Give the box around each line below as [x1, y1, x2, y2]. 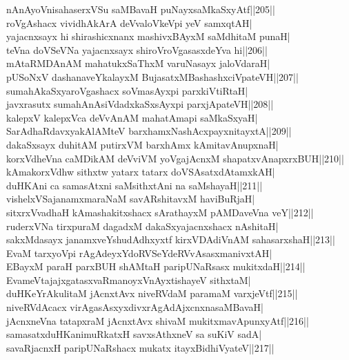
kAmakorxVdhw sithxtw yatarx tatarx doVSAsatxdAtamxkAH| [6, 164, 275, 179]
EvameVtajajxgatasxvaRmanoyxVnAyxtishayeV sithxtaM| [6, 272, 251, 287]
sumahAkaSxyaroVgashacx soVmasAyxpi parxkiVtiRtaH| [6, 83, 248, 97]
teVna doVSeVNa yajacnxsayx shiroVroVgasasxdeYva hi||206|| [6, 42, 268, 57]
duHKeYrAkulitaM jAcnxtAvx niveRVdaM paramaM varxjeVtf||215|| [6, 286, 298, 301]
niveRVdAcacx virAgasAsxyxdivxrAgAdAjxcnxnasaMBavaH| [6, 300, 263, 314]
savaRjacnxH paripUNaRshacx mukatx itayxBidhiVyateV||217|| [6, 340, 275, 354]
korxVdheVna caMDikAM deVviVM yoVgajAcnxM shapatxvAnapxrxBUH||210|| [6, 151, 344, 165]
